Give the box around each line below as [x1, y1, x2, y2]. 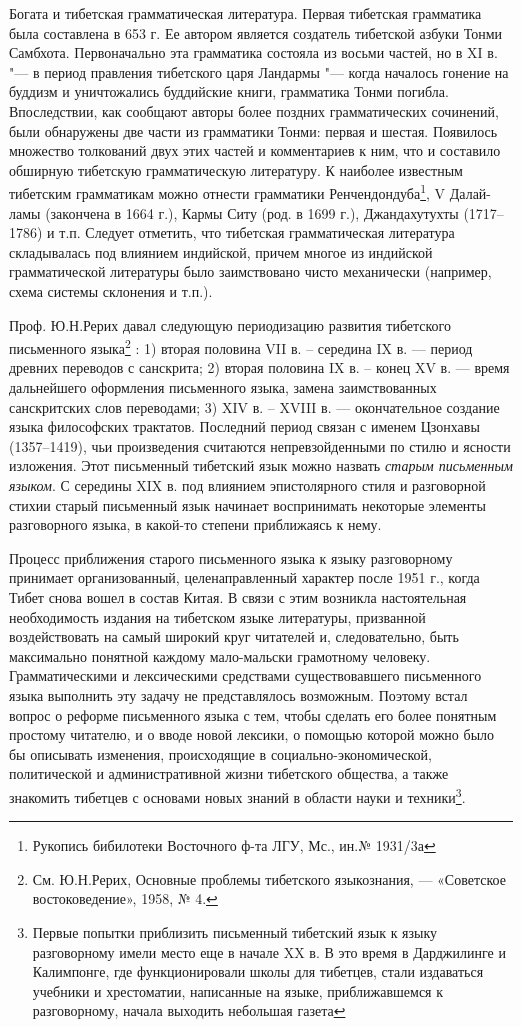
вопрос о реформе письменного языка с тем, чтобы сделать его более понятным [9, 704, 497, 725]
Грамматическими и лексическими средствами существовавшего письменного [9, 665, 482, 686]
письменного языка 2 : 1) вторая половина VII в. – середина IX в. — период [9, 335, 473, 358]
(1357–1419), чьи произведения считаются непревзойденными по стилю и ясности [9, 435, 511, 456]
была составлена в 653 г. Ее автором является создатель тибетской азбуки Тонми [9, 22, 503, 43]
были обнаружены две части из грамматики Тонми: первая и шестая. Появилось [9, 120, 498, 141]
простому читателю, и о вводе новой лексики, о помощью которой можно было [9, 724, 495, 745]
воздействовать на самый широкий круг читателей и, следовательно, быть [9, 626, 459, 647]
